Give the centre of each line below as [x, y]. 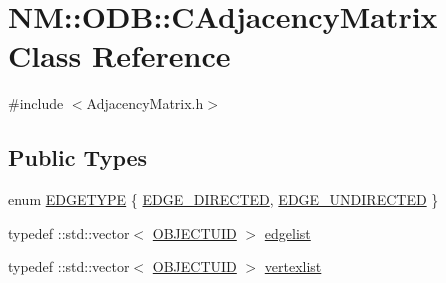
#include [36, 103]
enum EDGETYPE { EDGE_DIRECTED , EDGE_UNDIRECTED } [223, 199]
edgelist [287, 232]
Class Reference [119, 55]
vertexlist [293, 266]
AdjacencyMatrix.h [145, 103]
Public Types [78, 157]
